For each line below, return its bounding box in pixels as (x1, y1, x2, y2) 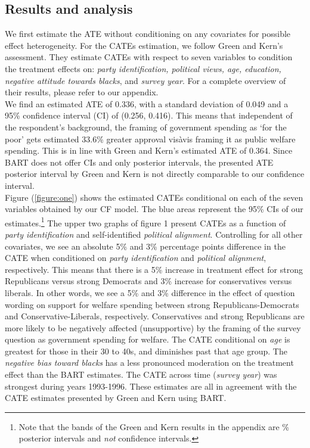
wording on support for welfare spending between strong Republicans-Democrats (5, 298, 299, 310)
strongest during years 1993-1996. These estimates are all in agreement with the (5, 379, 297, 392)
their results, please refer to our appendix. (5, 86, 159, 98)
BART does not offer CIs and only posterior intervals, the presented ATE (5, 155, 274, 168)
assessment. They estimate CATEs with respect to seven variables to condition (5, 51, 293, 63)
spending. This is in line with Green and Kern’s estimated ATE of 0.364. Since (5, 144, 293, 157)
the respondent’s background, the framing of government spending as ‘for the (5, 120, 287, 133)
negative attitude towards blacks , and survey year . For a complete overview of (5, 74, 286, 86)
